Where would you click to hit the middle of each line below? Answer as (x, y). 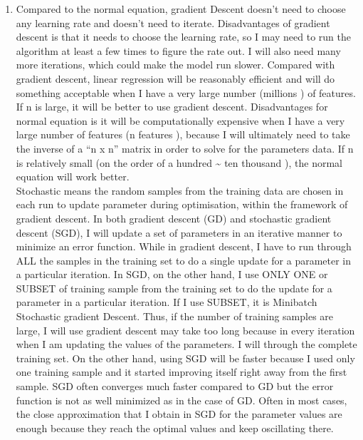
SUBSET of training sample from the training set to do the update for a (174, 288)
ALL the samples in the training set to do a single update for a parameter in (184, 260)
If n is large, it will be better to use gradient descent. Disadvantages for (172, 107)
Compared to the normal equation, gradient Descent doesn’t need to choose (181, 9)
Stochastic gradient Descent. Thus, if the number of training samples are (175, 316)
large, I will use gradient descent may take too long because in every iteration (185, 330)
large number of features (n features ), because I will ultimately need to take (183, 134)
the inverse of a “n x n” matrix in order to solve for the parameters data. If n (185, 148)
